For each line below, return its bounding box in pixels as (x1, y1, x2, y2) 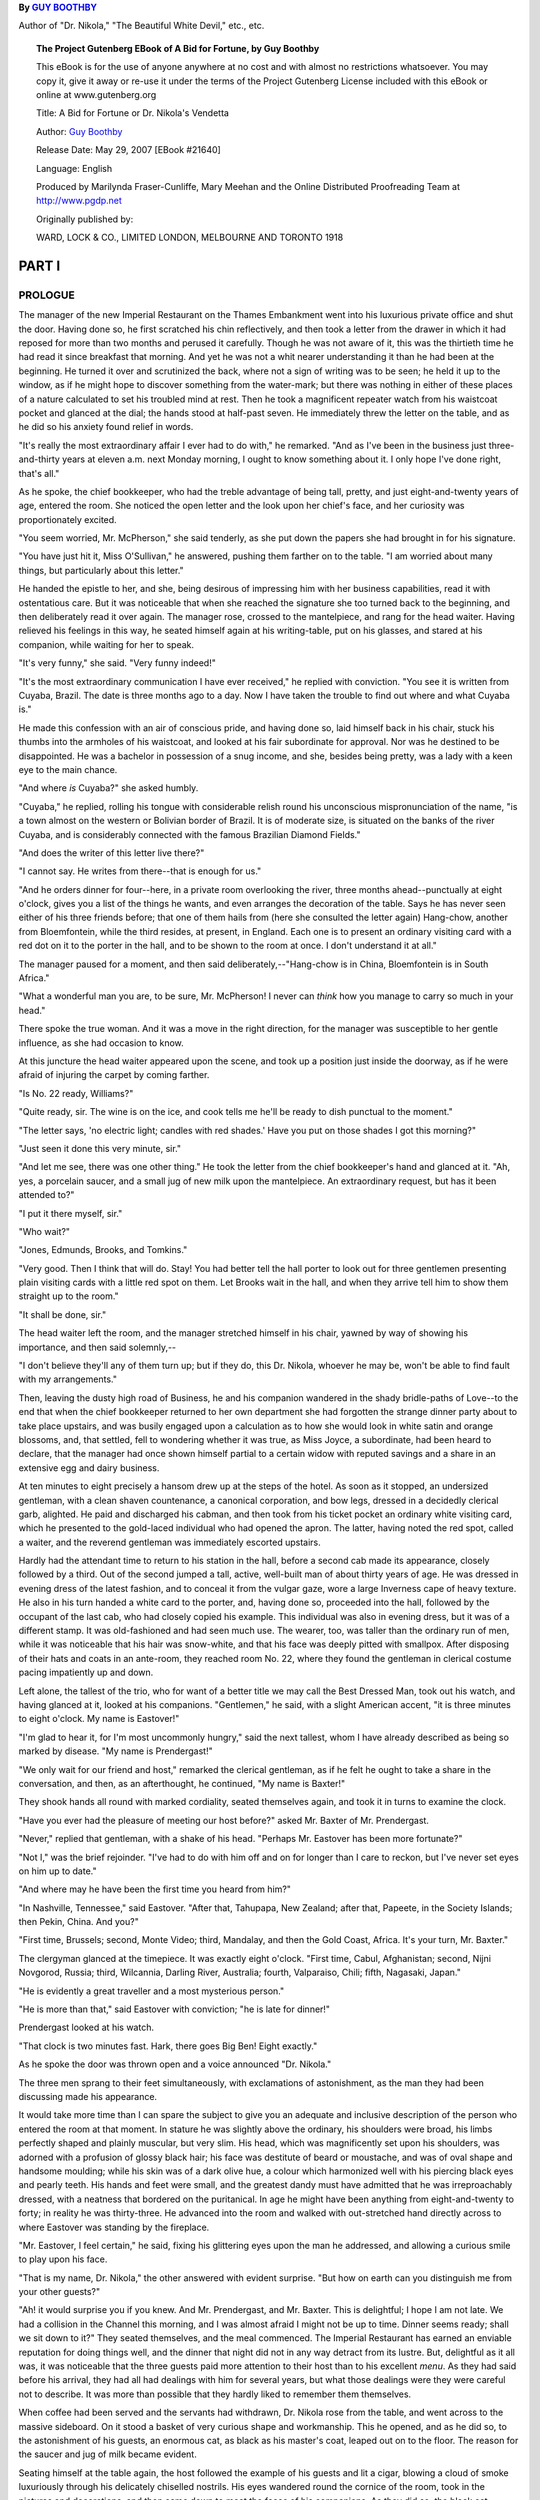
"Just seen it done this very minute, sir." (18, 1142, 182, 1154)
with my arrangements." (18, 1373, 117, 1385)
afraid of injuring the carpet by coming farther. (18, 1069, 210, 1081)
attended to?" (18, 1189, 75, 1201)
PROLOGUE (18, 288, 75, 302)
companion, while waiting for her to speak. (18, 638, 195, 650)
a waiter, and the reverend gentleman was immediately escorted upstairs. (18, 1536, 322, 1548)
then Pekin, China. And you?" (18, 1916, 139, 1928)
